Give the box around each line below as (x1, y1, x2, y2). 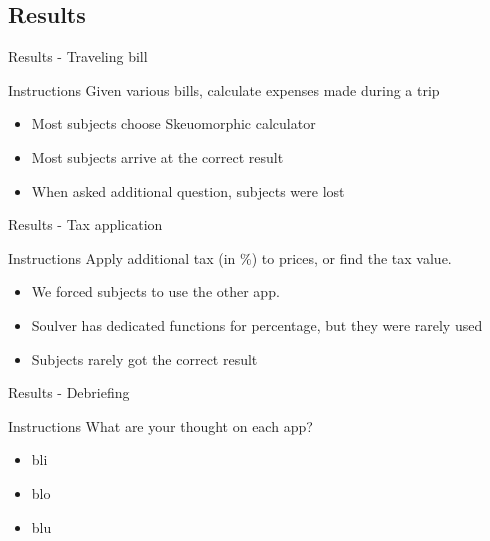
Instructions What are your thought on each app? (8, 415, 313, 436)
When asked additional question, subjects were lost (31, 180, 345, 201)
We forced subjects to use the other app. (31, 281, 280, 302)
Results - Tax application (8, 214, 163, 235)
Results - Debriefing (8, 382, 130, 403)
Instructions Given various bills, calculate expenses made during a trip (8, 79, 440, 100)
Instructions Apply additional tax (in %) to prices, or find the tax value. (8, 247, 452, 268)
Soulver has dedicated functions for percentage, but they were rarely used (31, 314, 483, 335)
